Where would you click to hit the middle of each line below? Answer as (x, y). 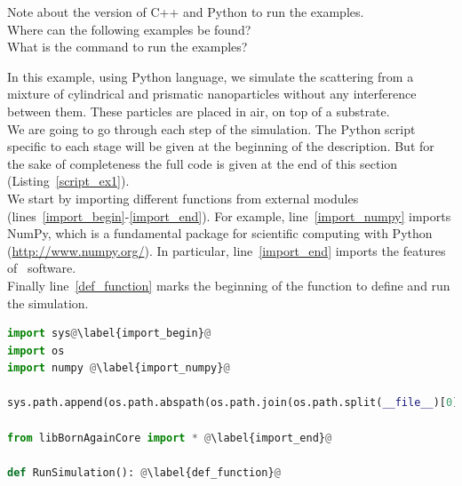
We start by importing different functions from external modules (183, 198)
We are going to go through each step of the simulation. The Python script (211, 128)
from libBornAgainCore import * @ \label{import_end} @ (170, 438)
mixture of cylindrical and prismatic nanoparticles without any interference (212, 94)
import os (36, 351)
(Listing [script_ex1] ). (68, 181)
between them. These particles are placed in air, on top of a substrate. (199, 111)
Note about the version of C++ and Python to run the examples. (186, 12)
